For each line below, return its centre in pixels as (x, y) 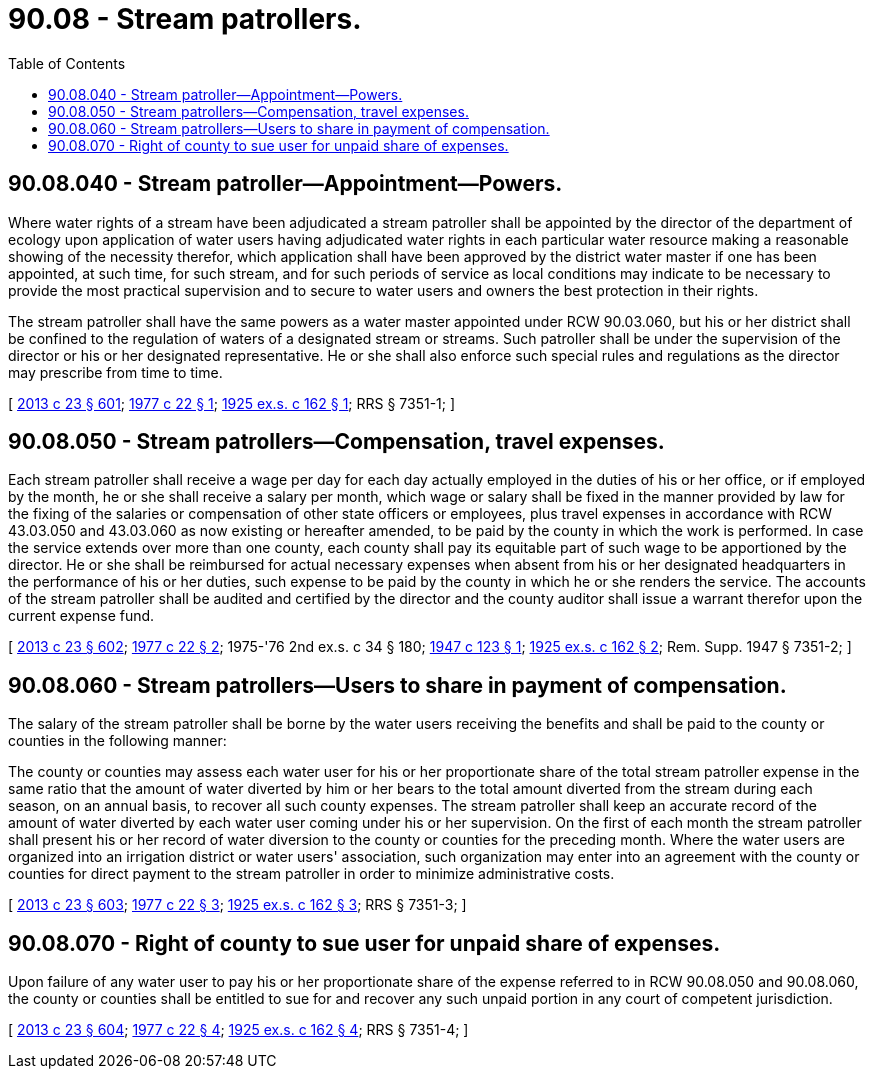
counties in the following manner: (117, 741)
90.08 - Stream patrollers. (185, 19)
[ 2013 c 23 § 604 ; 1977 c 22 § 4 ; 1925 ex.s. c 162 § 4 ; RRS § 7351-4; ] (238, 1030)
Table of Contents (67, 63)
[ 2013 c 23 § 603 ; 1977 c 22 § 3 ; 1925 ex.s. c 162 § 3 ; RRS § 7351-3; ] (237, 905)
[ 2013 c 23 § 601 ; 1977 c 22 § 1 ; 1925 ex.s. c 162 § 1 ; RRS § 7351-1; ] (232, 403)
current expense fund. (81, 616)
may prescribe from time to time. (115, 372)
